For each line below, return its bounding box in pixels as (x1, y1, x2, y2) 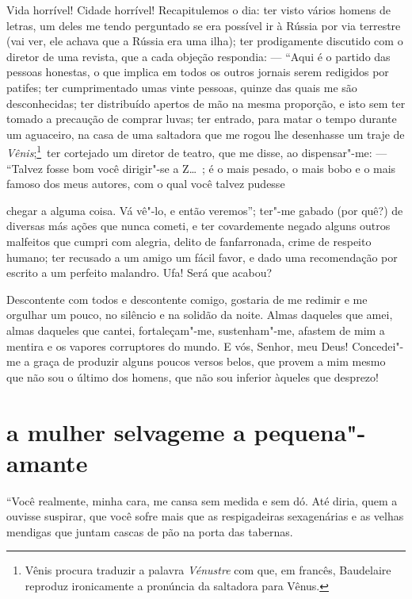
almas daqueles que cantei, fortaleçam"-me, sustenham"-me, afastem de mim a (6, 321, 385, 338)
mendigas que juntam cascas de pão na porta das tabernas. (6, 523, 293, 539)
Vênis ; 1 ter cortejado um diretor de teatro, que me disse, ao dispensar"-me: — (6, 142, 387, 160)
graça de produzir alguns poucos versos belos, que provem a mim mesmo (33, 353, 386, 370)
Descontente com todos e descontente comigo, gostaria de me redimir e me (6, 290, 368, 307)
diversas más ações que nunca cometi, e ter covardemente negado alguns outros (6, 217, 391, 234)
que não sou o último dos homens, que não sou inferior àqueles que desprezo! (6, 368, 379, 385)
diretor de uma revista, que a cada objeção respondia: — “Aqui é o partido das (6, 48, 391, 64)
